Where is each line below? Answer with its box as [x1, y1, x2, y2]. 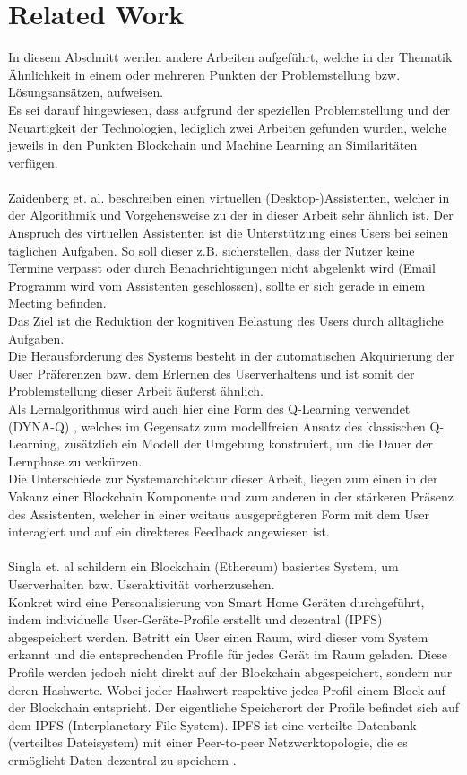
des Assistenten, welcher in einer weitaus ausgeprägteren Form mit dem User [8, 504, 429, 523]
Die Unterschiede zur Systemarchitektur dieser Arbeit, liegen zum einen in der [8, 469, 438, 488]
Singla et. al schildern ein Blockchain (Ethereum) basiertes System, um [8, 557, 399, 576]
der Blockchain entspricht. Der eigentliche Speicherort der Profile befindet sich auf [8, 698, 460, 717]
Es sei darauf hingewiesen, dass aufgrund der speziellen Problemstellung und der [8, 100, 451, 118]
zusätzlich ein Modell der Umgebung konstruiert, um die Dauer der [64, 434, 434, 453]
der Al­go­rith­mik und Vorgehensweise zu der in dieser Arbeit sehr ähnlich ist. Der [8, 205, 454, 224]
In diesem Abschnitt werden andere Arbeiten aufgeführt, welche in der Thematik [8, 48, 453, 66]
